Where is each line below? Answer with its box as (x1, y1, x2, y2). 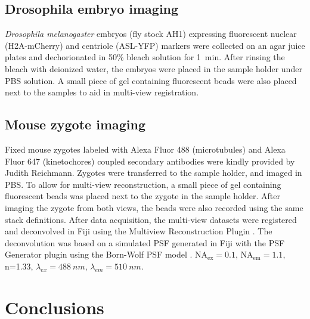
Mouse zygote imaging (5, 115, 146, 134)
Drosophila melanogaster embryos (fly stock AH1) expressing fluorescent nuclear (5, 27, 297, 40)
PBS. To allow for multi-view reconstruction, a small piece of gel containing (5, 178, 281, 190)
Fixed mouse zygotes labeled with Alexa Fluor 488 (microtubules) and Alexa (5, 143, 286, 155)
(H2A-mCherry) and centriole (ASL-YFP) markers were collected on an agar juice (5, 39, 305, 51)
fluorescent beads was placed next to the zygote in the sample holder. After (5, 190, 280, 202)
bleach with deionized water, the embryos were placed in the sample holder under (5, 62, 302, 75)
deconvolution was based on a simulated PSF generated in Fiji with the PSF (5, 236, 285, 249)
